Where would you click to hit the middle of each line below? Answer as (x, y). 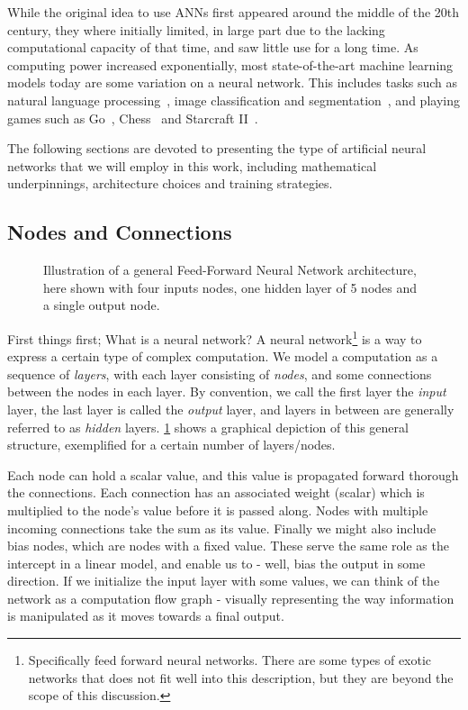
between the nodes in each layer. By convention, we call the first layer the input (227, 391)
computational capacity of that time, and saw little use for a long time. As (213, 47)
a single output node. (102, 305)
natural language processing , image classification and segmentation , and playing (234, 100)
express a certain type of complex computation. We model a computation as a (223, 356)
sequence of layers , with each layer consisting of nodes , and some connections (220, 373)
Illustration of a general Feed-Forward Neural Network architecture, (230, 270)
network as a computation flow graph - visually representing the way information (231, 598)
